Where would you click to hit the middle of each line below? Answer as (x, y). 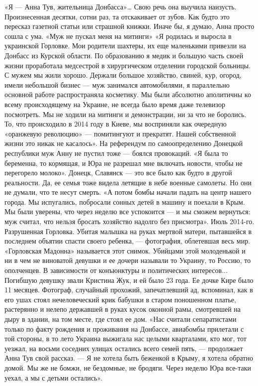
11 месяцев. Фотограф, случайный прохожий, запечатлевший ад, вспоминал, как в (129, 290)
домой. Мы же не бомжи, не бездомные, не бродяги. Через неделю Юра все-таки (128, 367)
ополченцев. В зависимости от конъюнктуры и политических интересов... (116, 270)
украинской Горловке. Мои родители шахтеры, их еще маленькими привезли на (125, 46)
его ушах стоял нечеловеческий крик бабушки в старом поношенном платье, (120, 299)
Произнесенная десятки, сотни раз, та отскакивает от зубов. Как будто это (117, 16)
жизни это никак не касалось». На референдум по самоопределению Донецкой (124, 143)
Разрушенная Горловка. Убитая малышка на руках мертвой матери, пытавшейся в (128, 231)
